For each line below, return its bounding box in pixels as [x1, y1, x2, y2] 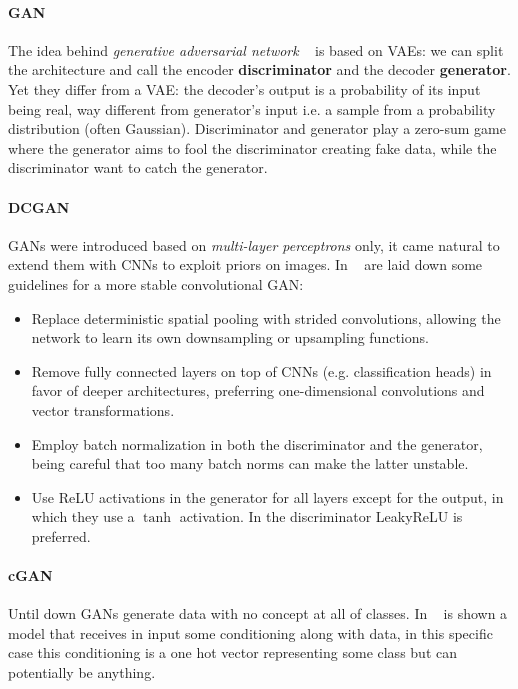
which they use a [31, 506, 135, 527]
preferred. [31, 525, 91, 546]
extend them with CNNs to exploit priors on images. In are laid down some [8, 254, 483, 275]
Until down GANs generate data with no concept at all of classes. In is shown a [8, 603, 508, 624]
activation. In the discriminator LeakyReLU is [179, 506, 463, 527]
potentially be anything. [8, 662, 156, 683]
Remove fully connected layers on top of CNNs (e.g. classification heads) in [31, 360, 492, 381]
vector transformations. [31, 399, 175, 420]
